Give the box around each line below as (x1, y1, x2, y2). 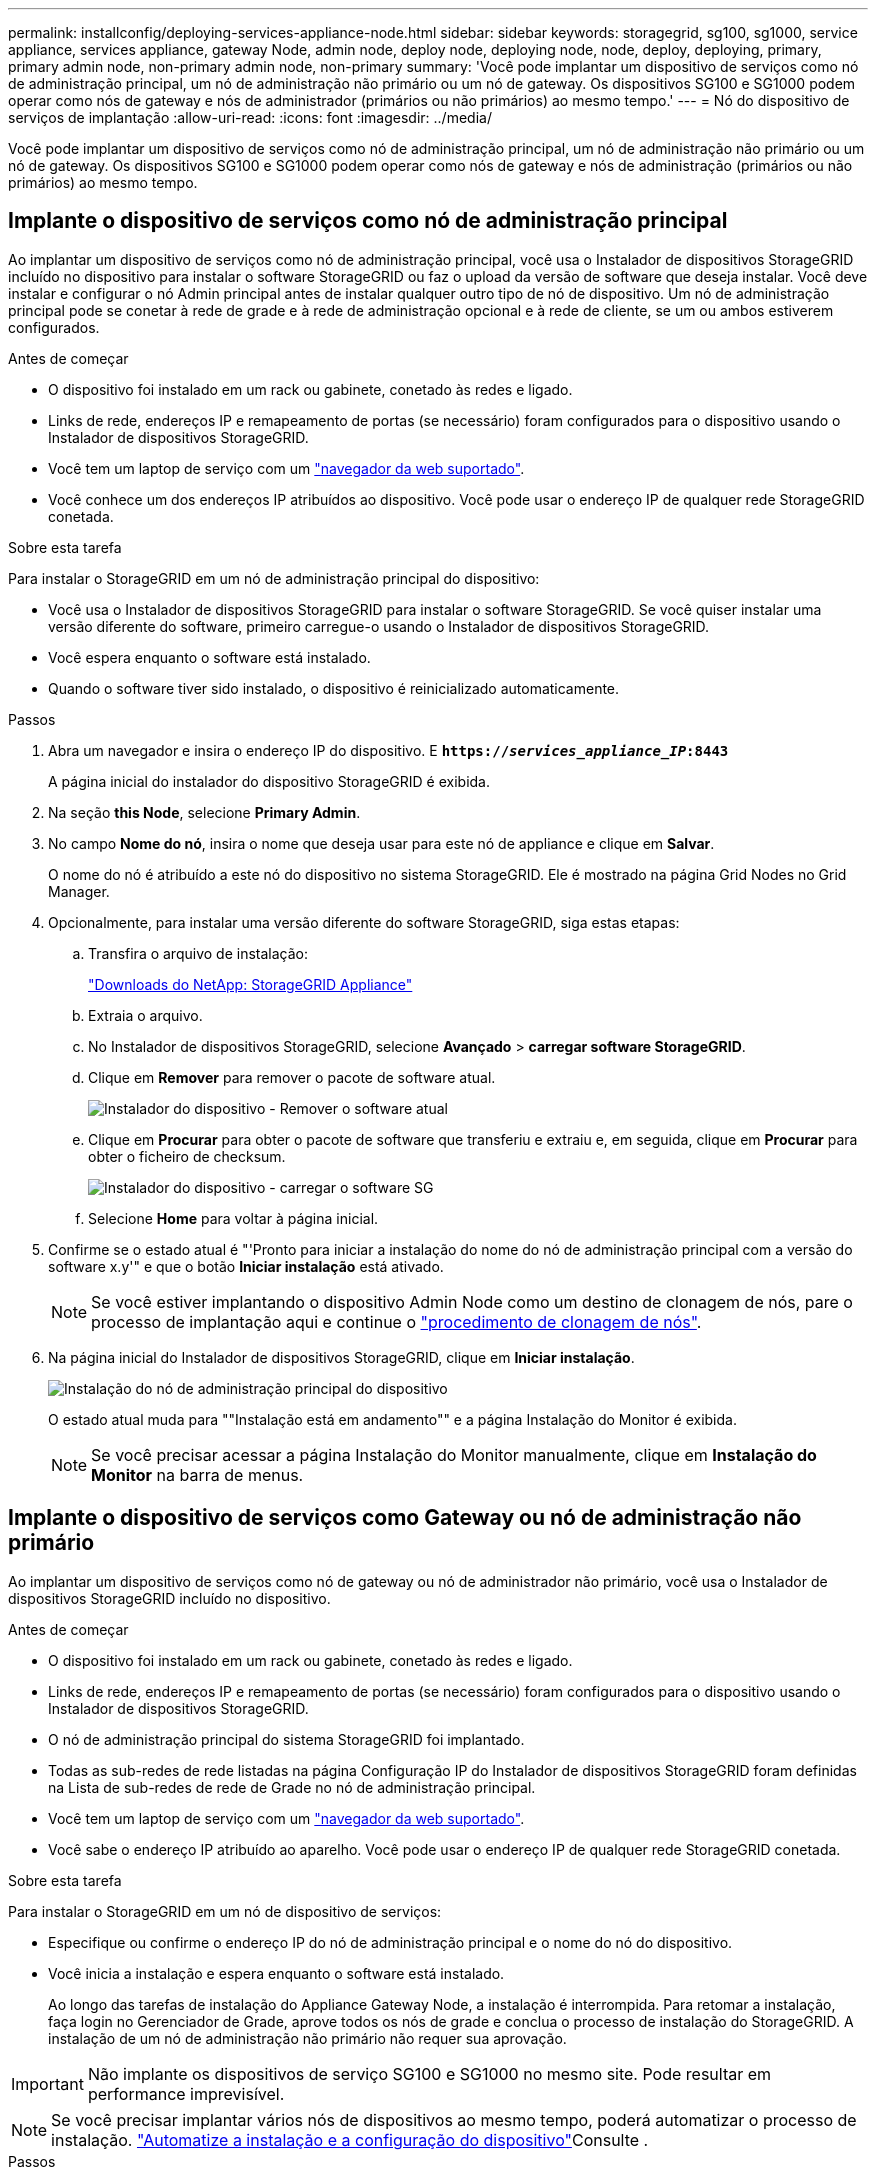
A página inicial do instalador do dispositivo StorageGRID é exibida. (48, 772, 491, 790)
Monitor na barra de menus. (91, 1464, 304, 1485)
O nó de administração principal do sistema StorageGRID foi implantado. (48, 1730, 525, 1748)
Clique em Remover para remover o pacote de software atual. (88, 1068, 496, 1086)
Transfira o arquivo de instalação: (88, 944, 308, 962)
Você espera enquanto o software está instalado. (48, 648, 371, 666)
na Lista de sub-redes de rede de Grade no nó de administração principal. (48, 1778, 536, 1796)
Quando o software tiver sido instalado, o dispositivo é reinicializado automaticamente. (48, 679, 620, 697)
